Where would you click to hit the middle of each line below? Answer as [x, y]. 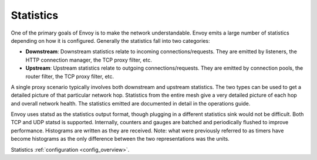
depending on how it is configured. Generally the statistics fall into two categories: [110, 40]
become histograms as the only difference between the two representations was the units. [120, 139]
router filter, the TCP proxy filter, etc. [70, 76]
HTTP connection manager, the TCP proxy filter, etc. [89, 60]
